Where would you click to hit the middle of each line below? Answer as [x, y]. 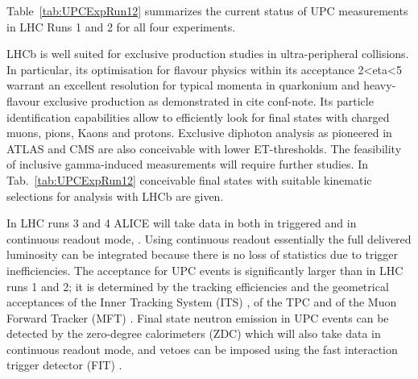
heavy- [380, 85]
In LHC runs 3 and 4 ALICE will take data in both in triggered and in [182, 223]
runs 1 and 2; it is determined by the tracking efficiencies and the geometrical [198, 286]
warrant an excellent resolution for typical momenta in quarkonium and [183, 85]
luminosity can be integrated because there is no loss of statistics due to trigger [203, 254]
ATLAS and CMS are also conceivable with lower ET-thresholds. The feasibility [204, 148]
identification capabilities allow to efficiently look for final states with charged [198, 117]
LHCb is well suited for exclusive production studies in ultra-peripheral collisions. [208, 54]
